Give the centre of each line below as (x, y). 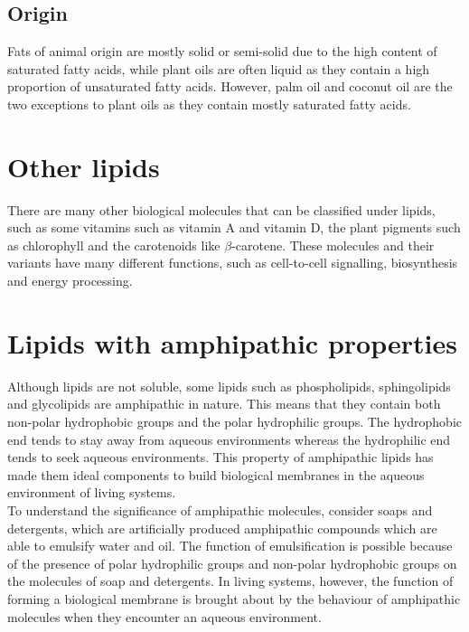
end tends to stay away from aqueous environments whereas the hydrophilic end (229, 439)
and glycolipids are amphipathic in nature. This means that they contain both (224, 404)
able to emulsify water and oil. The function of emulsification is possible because (230, 546)
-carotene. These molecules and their (333, 245)
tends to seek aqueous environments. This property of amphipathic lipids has (220, 457)
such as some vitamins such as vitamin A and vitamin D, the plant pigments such (234, 227)
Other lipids (84, 166)
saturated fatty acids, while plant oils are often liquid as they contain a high (219, 68)
